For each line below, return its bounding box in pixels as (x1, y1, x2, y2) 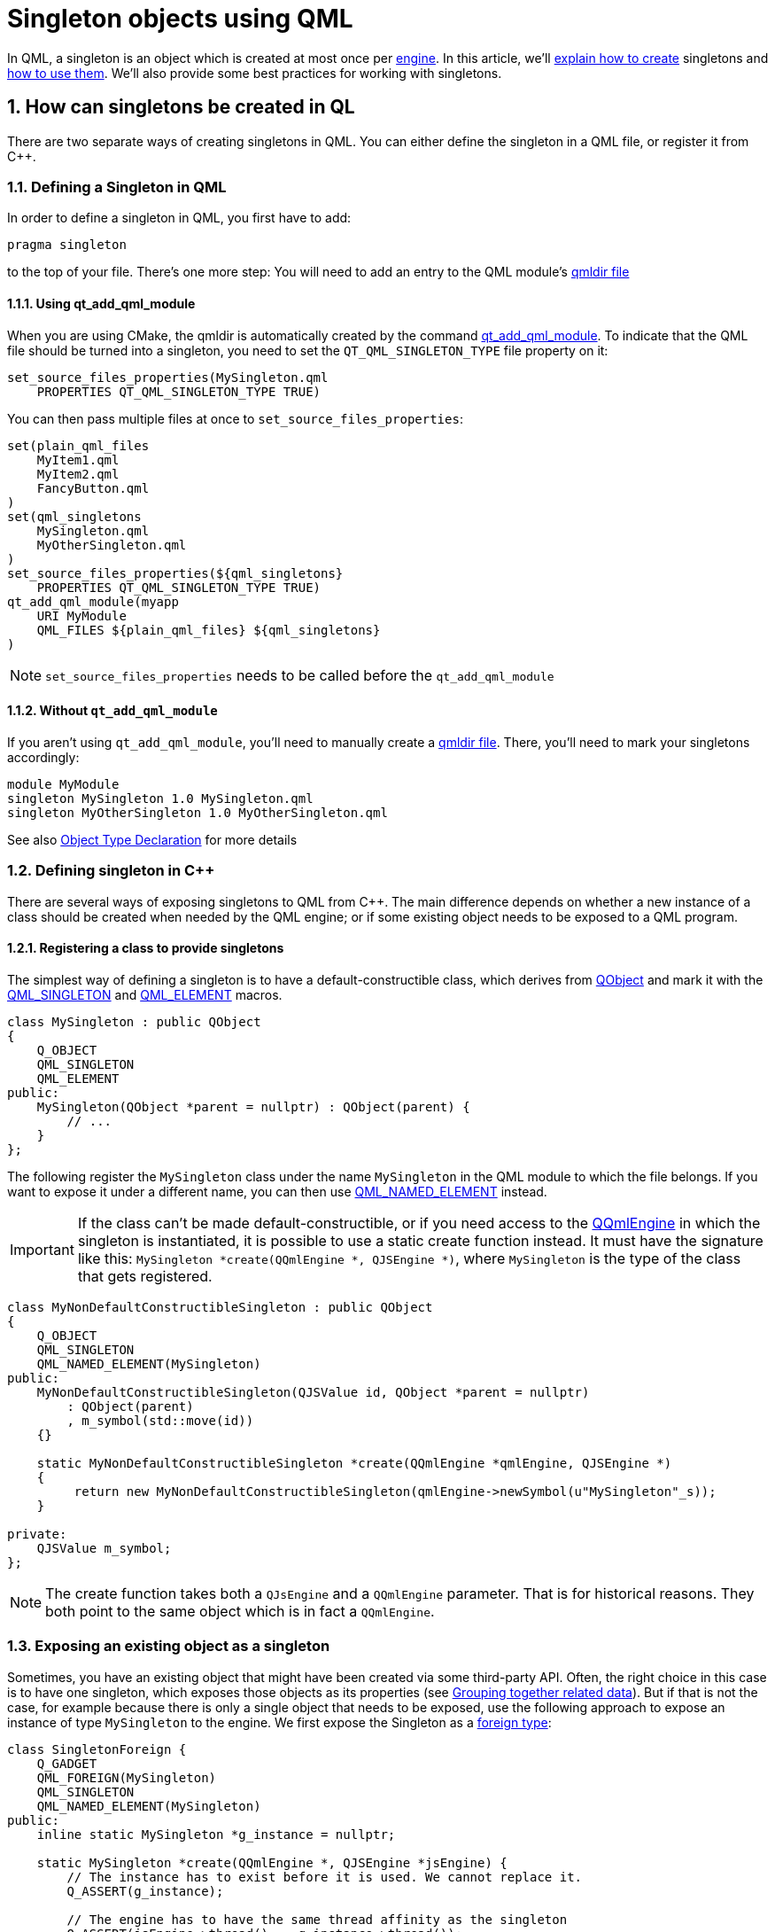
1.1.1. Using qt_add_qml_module (7, 295, 196, 311)
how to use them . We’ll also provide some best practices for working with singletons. (7, 65, 502, 81)
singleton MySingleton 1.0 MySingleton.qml (7, 791, 314, 806)
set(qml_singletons (7, 509, 142, 524)
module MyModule (7, 776, 120, 791)
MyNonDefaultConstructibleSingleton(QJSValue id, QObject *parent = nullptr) (36, 1384, 590, 1399)
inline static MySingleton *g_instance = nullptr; (36, 1827, 396, 1842)
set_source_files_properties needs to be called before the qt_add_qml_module (45, 666, 554, 684)
